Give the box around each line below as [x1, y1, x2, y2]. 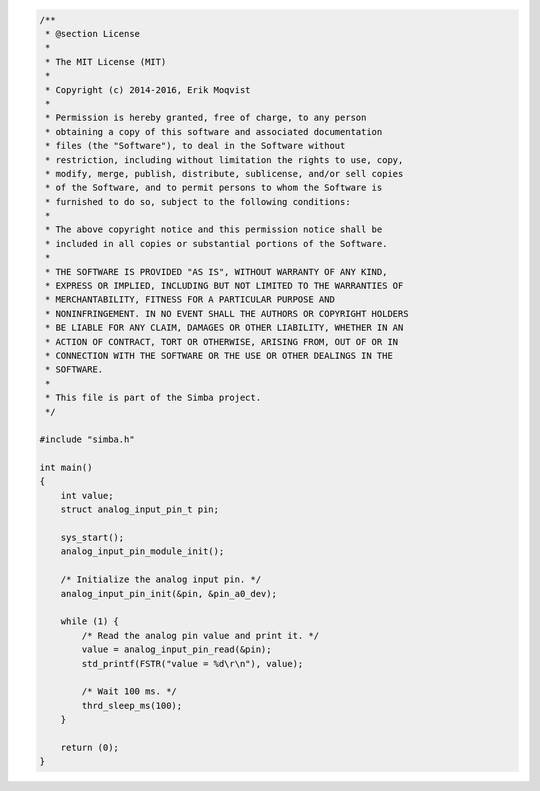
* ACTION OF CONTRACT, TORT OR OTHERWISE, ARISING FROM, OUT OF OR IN [45, 336, 399, 347]
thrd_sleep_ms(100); [81, 700, 183, 711]
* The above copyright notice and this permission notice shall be [45, 224, 383, 235]
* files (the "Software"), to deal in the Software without [45, 140, 346, 152]
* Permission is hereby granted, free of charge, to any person [45, 112, 367, 124]
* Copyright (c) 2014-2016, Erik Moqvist [45, 84, 251, 95]
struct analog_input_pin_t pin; [60, 504, 220, 515]
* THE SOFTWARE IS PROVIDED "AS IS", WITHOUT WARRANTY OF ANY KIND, [45, 266, 388, 277]
